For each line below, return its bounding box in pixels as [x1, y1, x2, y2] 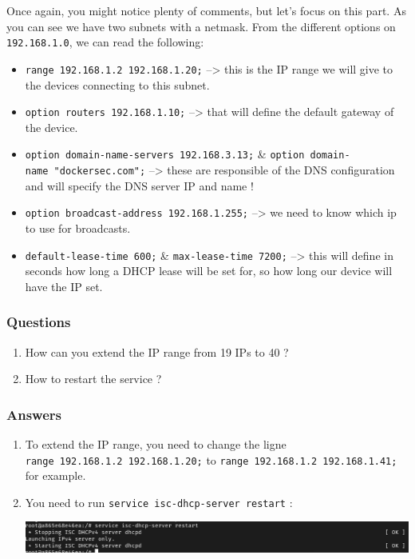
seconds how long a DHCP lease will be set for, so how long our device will [25, 262, 393, 279]
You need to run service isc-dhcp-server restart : [25, 493, 293, 510]
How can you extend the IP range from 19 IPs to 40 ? [25, 343, 289, 360]
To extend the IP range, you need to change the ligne [25, 435, 287, 452]
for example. [25, 467, 86, 484]
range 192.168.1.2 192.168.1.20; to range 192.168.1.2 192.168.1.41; [25, 451, 397, 468]
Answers [6, 404, 61, 424]
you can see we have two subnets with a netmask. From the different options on [6, 18, 396, 34]
